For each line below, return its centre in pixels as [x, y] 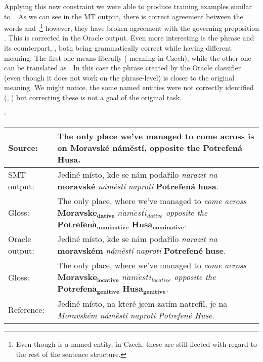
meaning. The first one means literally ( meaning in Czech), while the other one [128, 57]
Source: [23, 148]
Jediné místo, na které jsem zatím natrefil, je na [142, 304]
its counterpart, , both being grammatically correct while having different [118, 48]
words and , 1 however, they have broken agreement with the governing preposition [132, 27]
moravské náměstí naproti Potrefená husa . [138, 186]
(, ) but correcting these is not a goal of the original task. [93, 97]
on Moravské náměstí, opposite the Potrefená [150, 148]
